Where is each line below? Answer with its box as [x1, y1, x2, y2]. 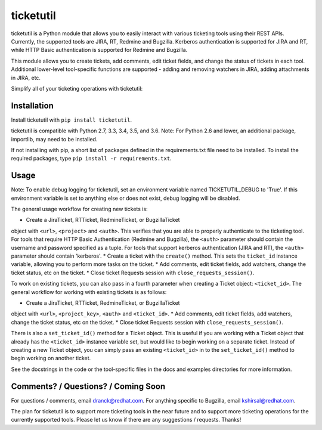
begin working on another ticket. [11, 355, 91, 362]
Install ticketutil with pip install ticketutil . [11, 116, 132, 123]
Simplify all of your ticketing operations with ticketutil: [11, 85, 143, 92]
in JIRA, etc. [11, 74, 41, 81]
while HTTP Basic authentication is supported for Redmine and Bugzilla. [11, 47, 188, 54]
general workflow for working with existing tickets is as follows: [11, 288, 167, 295]
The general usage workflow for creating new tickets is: [11, 206, 148, 213]
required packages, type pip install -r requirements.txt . [11, 155, 172, 162]
